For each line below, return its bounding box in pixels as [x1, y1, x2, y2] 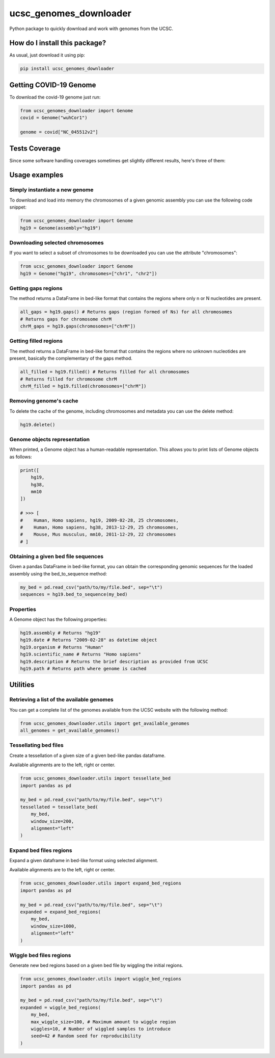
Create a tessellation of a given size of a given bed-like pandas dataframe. [9, 752, 166, 759]
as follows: [9, 454, 33, 460]
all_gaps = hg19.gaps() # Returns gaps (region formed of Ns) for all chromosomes [20, 309, 233, 315]
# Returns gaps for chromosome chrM [20, 316, 112, 322]
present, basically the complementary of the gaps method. [9, 355, 132, 362]
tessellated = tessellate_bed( [20, 804, 99, 810]
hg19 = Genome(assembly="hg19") [20, 225, 101, 231]
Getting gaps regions [9, 285, 63, 292]
